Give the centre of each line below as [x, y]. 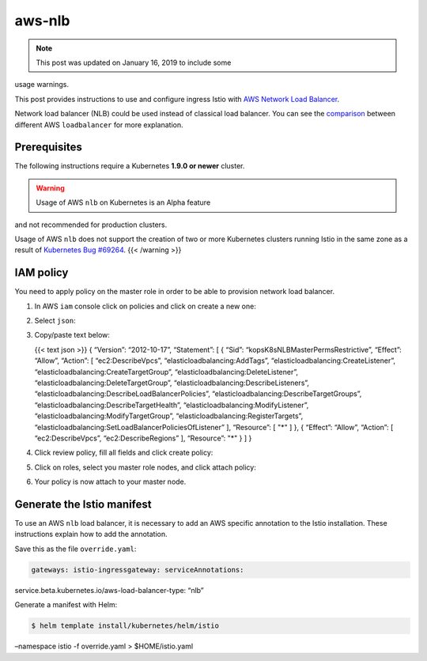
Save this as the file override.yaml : [76, 549]
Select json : [55, 321]
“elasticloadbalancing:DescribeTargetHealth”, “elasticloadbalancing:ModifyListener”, [172, 405]
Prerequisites [48, 147]
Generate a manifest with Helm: [66, 605]
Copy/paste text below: [72, 335]
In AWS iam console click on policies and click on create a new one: [145, 306]
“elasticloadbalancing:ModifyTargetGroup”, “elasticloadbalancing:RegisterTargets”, [169, 416]
